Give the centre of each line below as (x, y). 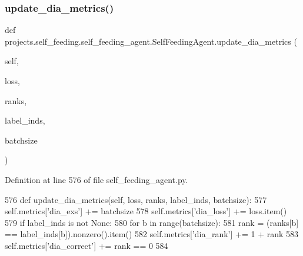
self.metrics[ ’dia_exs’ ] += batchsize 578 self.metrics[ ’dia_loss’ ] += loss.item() (146, 211)
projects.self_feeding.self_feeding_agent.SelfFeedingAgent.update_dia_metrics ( (151, 41)
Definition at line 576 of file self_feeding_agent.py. (96, 179)
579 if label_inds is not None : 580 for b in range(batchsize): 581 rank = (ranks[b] (152, 222)
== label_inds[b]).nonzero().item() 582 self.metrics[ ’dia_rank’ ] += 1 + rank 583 (152, 234)
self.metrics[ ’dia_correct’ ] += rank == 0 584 (86, 245)
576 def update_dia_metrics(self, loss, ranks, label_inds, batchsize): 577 (136, 199)
